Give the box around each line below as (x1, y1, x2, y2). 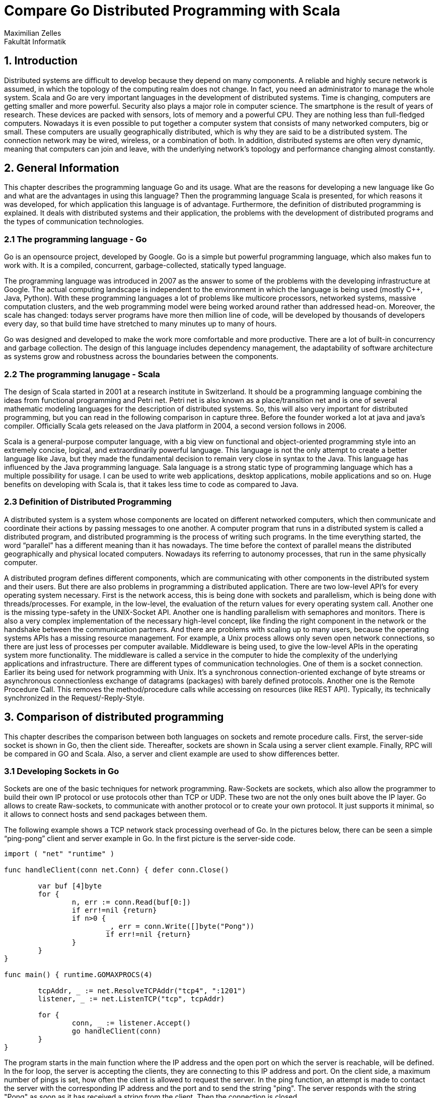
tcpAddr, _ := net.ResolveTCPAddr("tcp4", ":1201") (38, 987, 246, 995)
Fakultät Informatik (4, 37, 66, 46)
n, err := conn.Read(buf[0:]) (71, 898, 191, 907)
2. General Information (4, 162, 119, 175)
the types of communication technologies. (4, 217, 144, 226)
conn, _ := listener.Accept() (71, 1019, 191, 1027)
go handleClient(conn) (71, 1027, 161, 1036)
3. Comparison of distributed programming (4, 711, 224, 724)
